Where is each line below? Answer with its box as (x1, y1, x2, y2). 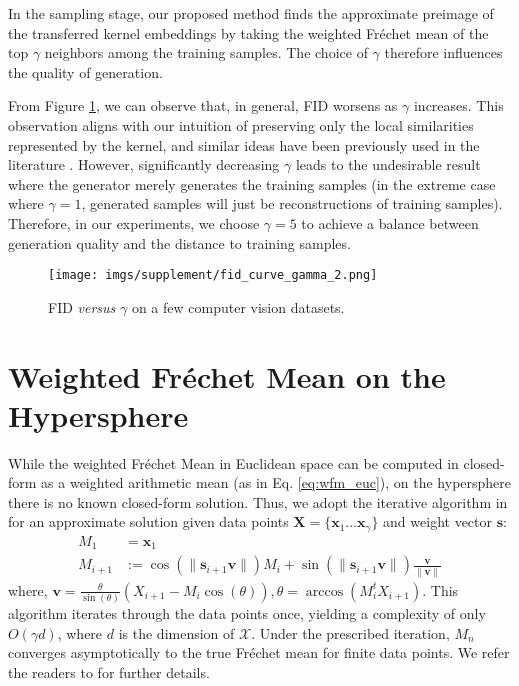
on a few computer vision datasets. (131, 296, 345, 317)
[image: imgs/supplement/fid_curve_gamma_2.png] (48, 268, 378, 283)
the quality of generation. (8, 61, 163, 82)
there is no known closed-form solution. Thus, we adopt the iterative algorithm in (8, 491, 508, 512)
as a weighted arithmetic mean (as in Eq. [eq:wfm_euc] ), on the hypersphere (41, 472, 512, 493)
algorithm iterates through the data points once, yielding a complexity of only (8, 603, 486, 624)
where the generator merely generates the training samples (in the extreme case (8, 173, 496, 194)
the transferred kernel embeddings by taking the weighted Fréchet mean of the (8, 22, 489, 43)
